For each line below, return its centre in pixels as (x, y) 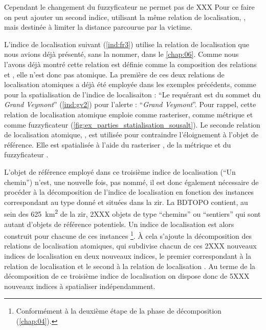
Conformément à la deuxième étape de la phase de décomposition (119, 311)
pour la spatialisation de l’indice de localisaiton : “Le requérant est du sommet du (132, 94)
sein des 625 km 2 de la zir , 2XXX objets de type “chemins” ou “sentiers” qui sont (132, 213)
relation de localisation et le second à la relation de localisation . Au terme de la (130, 266)
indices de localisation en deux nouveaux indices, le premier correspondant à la (128, 255)
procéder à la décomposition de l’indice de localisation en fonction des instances (129, 192)
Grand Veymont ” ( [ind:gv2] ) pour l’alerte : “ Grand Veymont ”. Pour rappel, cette (130, 104)
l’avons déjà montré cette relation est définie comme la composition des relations (130, 64)
